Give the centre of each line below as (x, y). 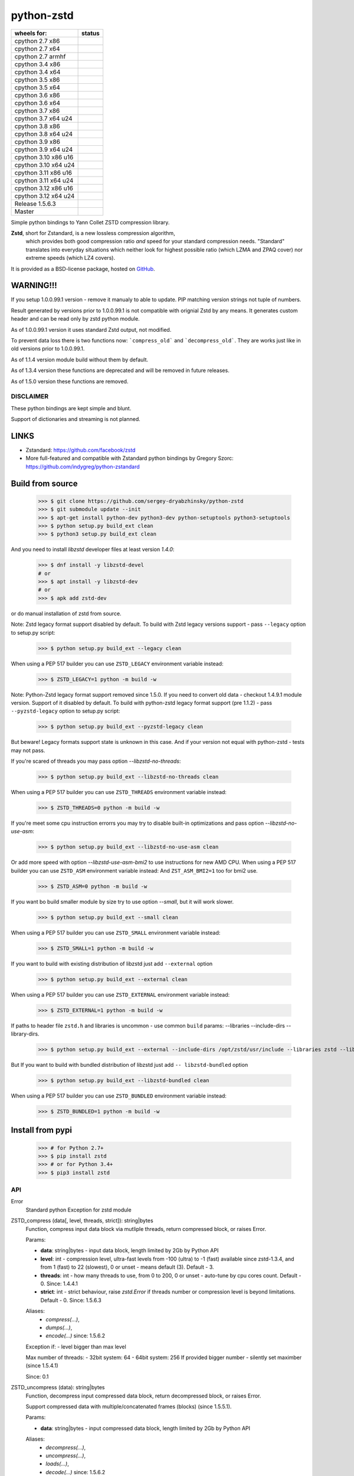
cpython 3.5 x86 (37, 80)
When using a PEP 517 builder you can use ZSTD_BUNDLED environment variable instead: (119, 1096)
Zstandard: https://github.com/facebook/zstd (81, 450)
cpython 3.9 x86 (37, 142)
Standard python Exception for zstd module (79, 1210)
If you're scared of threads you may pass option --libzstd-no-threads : (96, 761)
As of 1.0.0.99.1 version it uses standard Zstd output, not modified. (91, 329)
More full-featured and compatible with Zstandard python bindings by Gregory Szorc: (130, 458)
